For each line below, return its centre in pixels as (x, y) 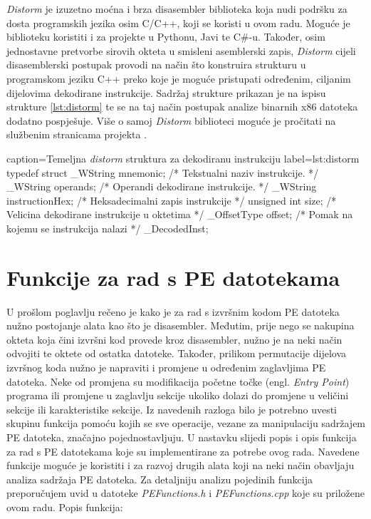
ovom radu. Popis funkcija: (65, 507)
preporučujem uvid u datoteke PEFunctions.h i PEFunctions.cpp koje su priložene (186, 493)
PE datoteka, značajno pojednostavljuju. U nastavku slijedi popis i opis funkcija (182, 437)
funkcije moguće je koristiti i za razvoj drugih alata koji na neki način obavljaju (181, 465)
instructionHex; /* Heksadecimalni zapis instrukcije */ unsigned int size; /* (172, 200)
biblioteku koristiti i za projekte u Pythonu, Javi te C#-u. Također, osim (166, 37)
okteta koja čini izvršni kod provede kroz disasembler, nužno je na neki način (174, 339)
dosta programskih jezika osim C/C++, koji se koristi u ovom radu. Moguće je (178, 22)
